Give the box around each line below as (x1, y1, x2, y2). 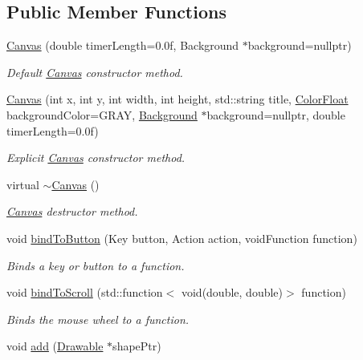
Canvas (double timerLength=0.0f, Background (6, 37, 239, 54)
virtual (6, 176, 39, 192)
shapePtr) (112, 338, 161, 354)
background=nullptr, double (206, 106, 345, 123)
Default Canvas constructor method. (6, 63, 183, 80)
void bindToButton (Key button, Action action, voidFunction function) (6, 229, 357, 246)
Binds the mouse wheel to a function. (6, 310, 190, 327)
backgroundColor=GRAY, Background (6, 106, 198, 123)
